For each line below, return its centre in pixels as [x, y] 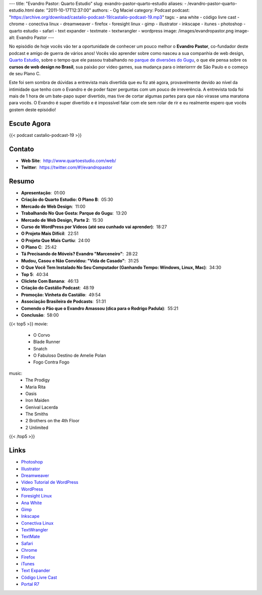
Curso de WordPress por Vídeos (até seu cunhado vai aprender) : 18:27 [94, 227]
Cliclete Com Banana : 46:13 [50, 281]
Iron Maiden [37, 400]
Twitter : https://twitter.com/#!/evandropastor [67, 167]
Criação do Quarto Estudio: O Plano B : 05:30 [67, 199]
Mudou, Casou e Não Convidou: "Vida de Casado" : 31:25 [80, 261]
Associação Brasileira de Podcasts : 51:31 [64, 301]
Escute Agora [30, 124]
